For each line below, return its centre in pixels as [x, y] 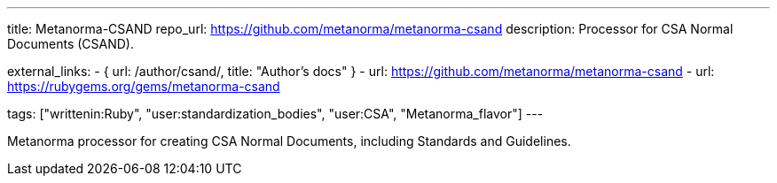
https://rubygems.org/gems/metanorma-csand [144, 86]
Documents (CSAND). [71, 44]
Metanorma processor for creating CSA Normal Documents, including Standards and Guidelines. [289, 141]
